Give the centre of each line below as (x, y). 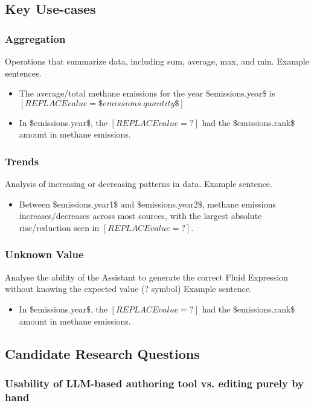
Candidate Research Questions (102, 353)
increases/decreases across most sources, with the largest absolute (140, 216)
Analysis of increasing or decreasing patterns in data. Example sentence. (139, 184)
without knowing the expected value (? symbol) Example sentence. (129, 289)
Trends (22, 161)
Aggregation (35, 38)
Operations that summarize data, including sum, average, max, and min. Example (157, 61)
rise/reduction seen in (59, 227)
